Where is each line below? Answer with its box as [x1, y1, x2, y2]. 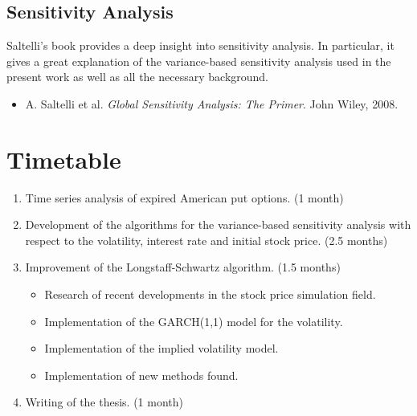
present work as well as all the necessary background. [6, 68, 269, 85]
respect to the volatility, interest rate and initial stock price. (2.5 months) [25, 231, 388, 248]
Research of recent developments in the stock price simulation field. [44, 286, 376, 303]
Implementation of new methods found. [44, 366, 239, 383]
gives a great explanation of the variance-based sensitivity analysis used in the [6, 52, 391, 69]
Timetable [6, 142, 121, 175]
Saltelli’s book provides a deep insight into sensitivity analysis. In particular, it [6, 37, 395, 54]
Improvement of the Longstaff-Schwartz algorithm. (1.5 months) [25, 259, 341, 275]
